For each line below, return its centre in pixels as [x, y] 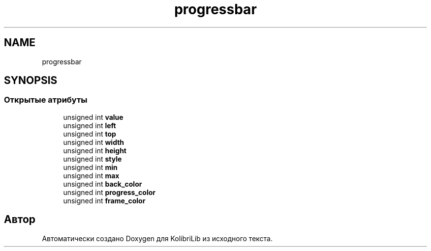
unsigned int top [90, 134]
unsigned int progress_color [109, 192]
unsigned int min [90, 167]
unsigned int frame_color [104, 200]
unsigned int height [95, 150]
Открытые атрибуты [46, 100]
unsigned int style [92, 159]
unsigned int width [94, 142]
